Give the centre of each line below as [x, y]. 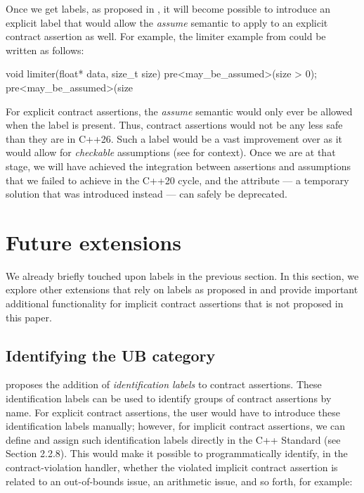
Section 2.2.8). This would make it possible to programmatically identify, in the [177, 453]
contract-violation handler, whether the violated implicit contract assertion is [172, 467]
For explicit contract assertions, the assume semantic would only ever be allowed [179, 111]
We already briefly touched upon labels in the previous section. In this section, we [182, 275]
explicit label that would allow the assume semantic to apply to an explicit [167, 22]
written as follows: [45, 50]
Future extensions [93, 242]
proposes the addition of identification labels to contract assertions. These [164, 384]
